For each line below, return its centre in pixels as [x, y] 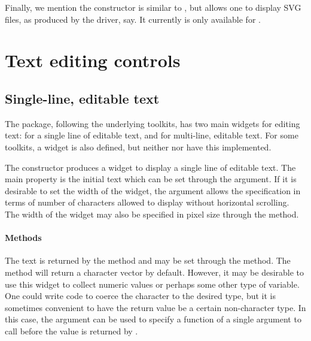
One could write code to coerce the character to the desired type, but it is [140, 296]
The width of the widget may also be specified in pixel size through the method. [152, 214]
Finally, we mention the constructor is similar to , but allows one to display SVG [153, 7]
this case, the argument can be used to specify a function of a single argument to [153, 319]
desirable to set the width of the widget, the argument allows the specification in [153, 190]
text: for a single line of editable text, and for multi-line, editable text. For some [152, 135]
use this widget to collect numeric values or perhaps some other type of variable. [152, 284]
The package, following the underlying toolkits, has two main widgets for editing [153, 123]
